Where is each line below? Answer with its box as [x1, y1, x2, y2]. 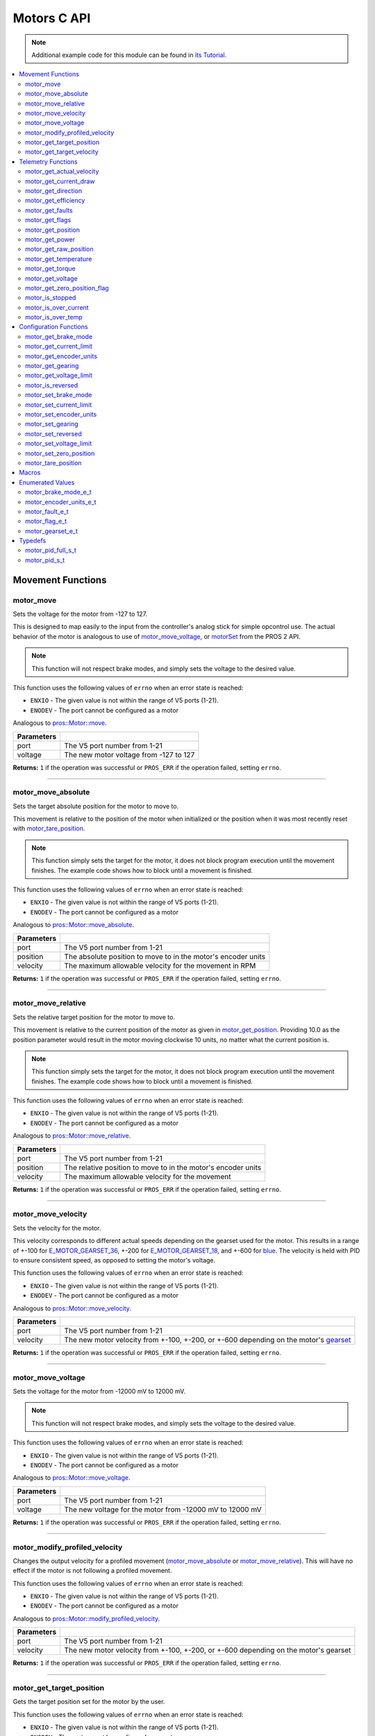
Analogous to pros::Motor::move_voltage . [12, 1474, 131, 1482]
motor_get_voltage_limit [25, 372, 93, 380]
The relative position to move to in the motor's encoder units [64, 1162, 262, 1172]
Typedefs [19, 537, 47, 545]
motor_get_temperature [25, 254, 92, 263]
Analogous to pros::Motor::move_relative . [12, 1132, 131, 1140]
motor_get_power [25, 235, 76, 243]
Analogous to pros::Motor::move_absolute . [12, 921, 135, 929]
